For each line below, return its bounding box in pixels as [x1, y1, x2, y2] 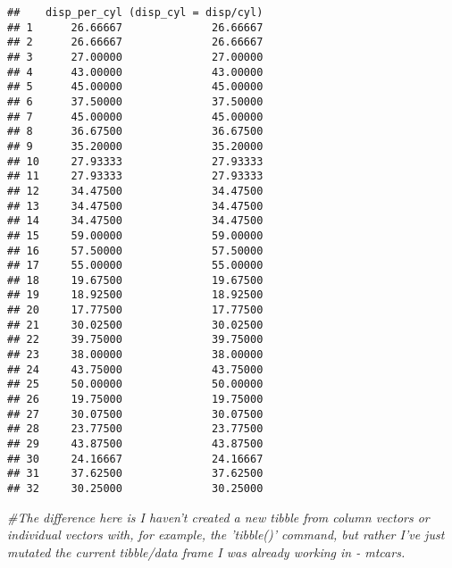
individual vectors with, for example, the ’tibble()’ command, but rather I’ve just [7, 525, 445, 544]
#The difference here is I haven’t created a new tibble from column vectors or [7, 507, 430, 526]
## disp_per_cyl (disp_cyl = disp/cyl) [7, 6, 264, 19]
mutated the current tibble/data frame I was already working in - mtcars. [7, 542, 406, 561]
